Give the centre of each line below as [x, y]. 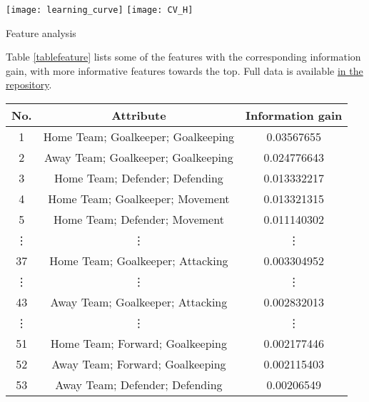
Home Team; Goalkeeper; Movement [139, 199]
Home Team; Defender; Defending [138, 178]
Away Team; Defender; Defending [139, 385]
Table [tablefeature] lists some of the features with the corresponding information [183, 57]
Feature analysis [41, 32]
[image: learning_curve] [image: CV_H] [100, 10]
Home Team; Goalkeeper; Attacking [139, 261]
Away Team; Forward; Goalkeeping [139, 364]
